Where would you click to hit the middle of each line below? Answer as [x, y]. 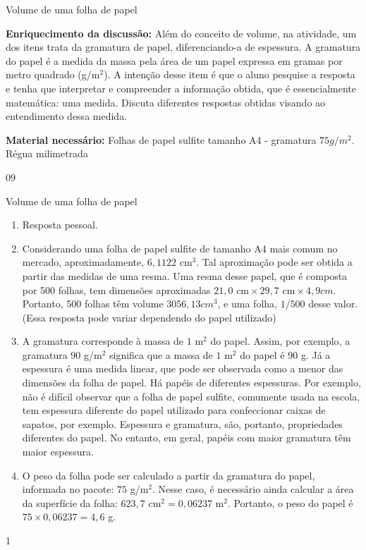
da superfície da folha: [70, 502]
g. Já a [316, 354]
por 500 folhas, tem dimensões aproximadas [116, 289]
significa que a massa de [161, 354]
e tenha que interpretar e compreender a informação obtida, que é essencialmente [181, 88]
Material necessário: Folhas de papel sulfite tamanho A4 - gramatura [161, 139]
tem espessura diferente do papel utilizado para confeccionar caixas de [174, 410]
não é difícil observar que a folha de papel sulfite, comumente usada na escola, [191, 396]
